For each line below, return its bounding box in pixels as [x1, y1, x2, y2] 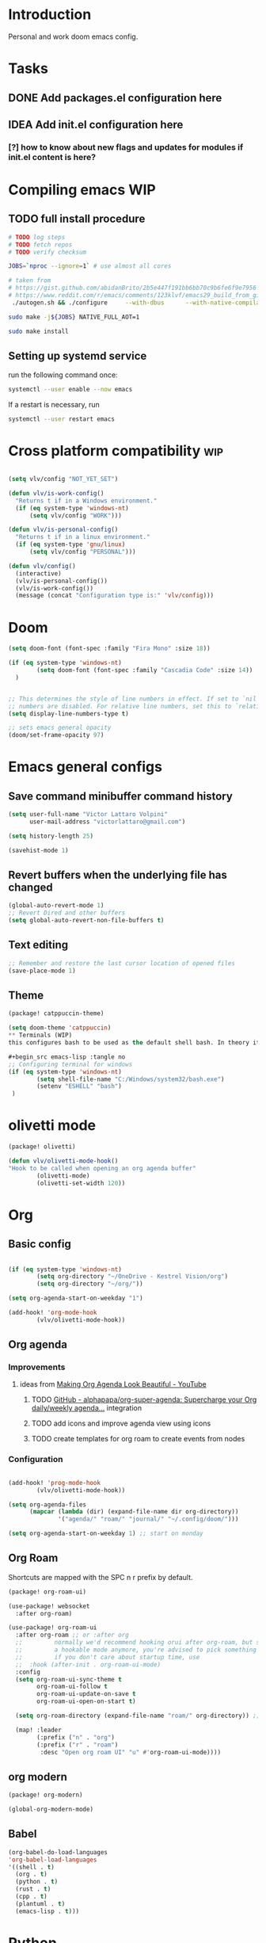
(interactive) [15, 569, 62, 578]
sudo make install [8, 327, 69, 335]
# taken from [8, 277, 51, 284]
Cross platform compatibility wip [8, 442, 224, 460]
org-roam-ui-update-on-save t [36, 1690, 136, 1698]
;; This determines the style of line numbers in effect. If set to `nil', [8, 695, 264, 703]
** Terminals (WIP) [8, 1032, 73, 1040]
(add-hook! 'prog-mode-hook [8, 1479, 101, 1487]
